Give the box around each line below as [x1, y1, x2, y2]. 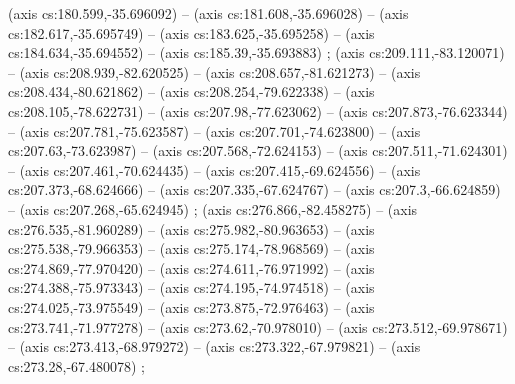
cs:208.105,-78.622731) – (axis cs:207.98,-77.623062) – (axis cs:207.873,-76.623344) [8, 100, 508, 121]
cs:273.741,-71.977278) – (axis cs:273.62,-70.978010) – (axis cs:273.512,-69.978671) [8, 316, 508, 337]
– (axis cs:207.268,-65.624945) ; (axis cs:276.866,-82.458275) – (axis [8, 198, 418, 219]
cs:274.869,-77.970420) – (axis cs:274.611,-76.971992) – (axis [8, 257, 375, 278]
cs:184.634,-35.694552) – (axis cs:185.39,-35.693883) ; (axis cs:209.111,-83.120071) [8, 42, 505, 63]
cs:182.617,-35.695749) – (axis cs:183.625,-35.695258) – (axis [8, 22, 375, 43]
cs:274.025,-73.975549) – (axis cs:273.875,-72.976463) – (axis [8, 296, 375, 317]
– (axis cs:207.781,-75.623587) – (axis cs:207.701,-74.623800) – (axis [8, 120, 421, 141]
